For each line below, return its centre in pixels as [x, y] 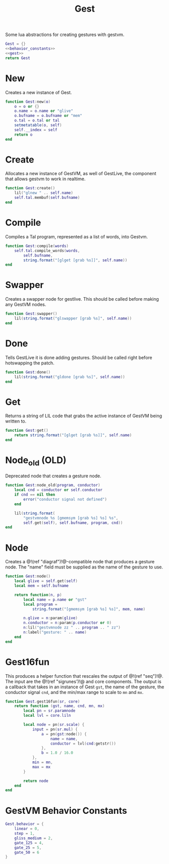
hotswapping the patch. [30, 363]
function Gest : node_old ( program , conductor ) [53, 485]
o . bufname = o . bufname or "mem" [48, 116]
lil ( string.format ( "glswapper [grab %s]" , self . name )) [73, 319]
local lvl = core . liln [47, 716]
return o [23, 135]
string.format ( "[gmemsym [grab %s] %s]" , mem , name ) [89, 609]
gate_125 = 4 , [29, 843]
